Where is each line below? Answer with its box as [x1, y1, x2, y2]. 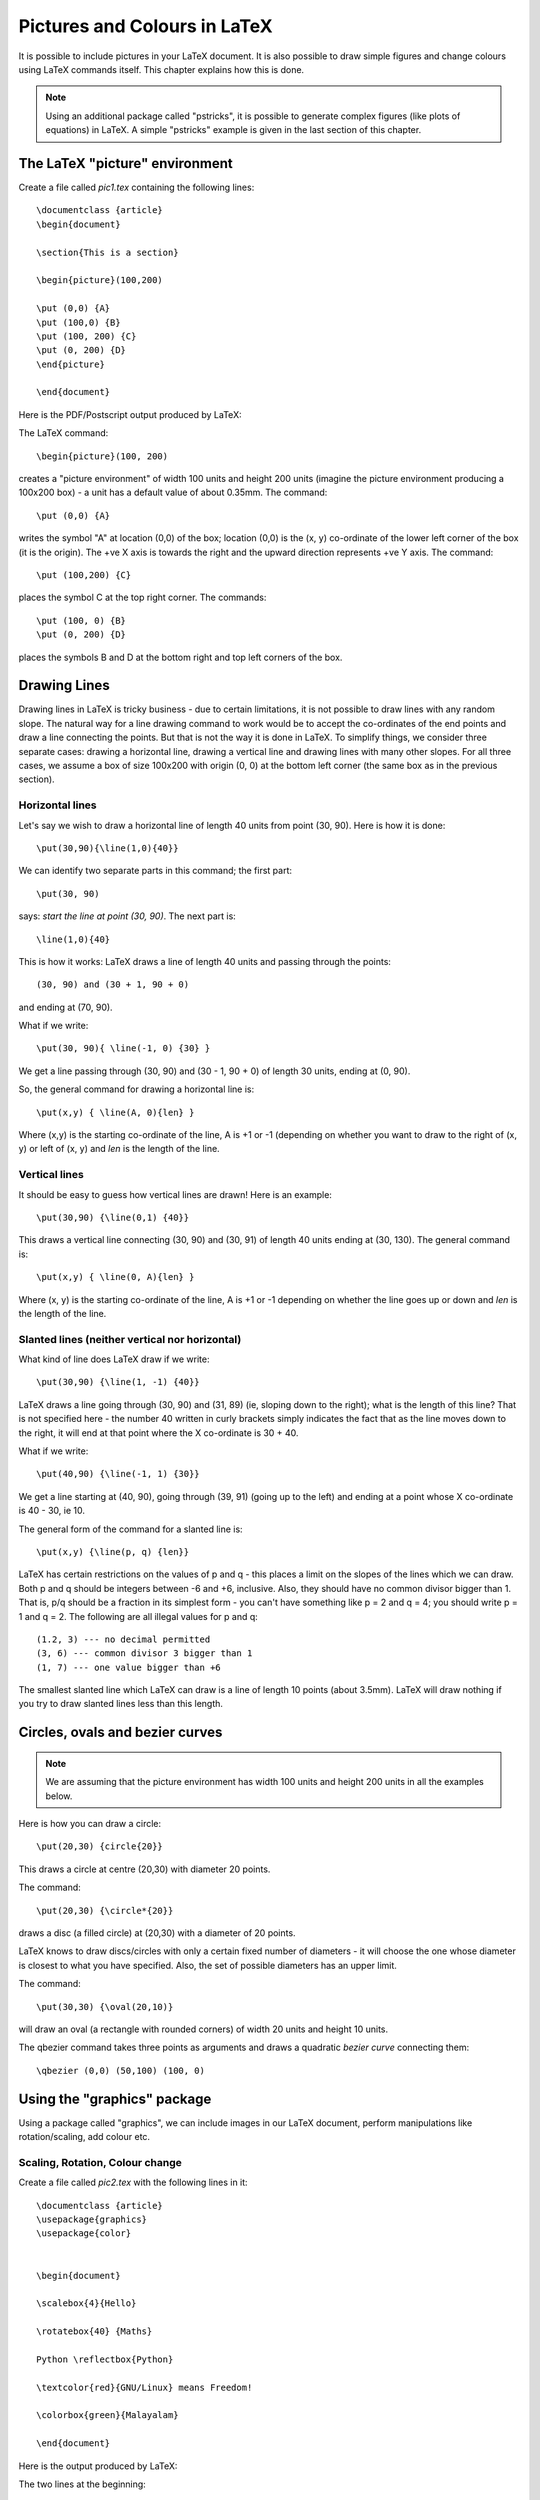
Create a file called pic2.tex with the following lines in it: [18, 2176, 249, 2189]
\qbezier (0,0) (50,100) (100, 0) [36, 2065, 205, 2076]
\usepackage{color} [36, 2228, 132, 2239]
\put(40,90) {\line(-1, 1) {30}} [36, 1468, 200, 1480]
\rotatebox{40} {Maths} [36, 2326, 153, 2337]
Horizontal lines [18, 798, 97, 812]
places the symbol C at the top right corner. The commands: [18, 591, 267, 604]
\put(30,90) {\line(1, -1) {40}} [36, 1376, 200, 1388]
